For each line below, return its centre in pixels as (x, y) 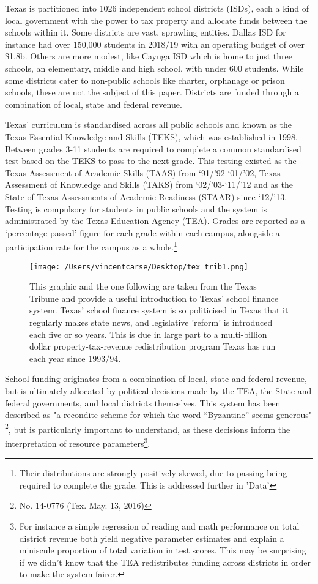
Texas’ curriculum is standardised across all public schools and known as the (149, 125)
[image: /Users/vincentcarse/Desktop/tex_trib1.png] (139, 267)
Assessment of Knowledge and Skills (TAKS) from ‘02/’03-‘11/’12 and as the (149, 185)
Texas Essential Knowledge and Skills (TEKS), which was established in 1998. (151, 136)
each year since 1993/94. (75, 358)
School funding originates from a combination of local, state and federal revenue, (156, 379)
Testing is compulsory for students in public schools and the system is (136, 208)
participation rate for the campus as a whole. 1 (91, 246)
